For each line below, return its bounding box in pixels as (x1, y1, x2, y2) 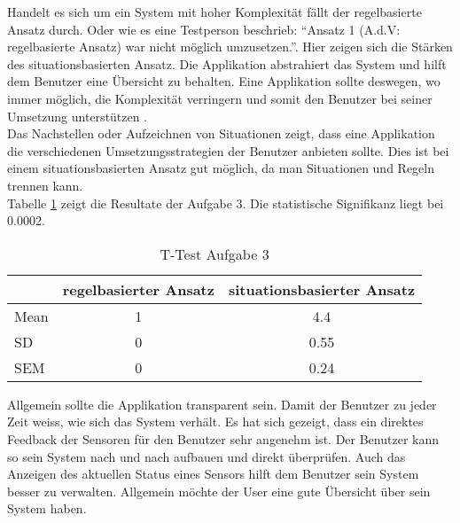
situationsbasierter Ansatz (228, 278, 416, 300)
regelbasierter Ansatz (62, 278, 214, 300)
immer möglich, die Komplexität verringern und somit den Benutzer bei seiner (7, 89, 433, 107)
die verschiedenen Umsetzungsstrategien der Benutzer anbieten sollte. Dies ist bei (7, 141, 449, 160)
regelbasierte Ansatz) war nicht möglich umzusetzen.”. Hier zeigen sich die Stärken (7, 37, 453, 56)
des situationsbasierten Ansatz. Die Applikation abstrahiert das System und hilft (7, 54, 447, 73)
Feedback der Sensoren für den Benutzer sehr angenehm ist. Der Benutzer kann (7, 429, 439, 448)
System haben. (7, 499, 87, 518)
